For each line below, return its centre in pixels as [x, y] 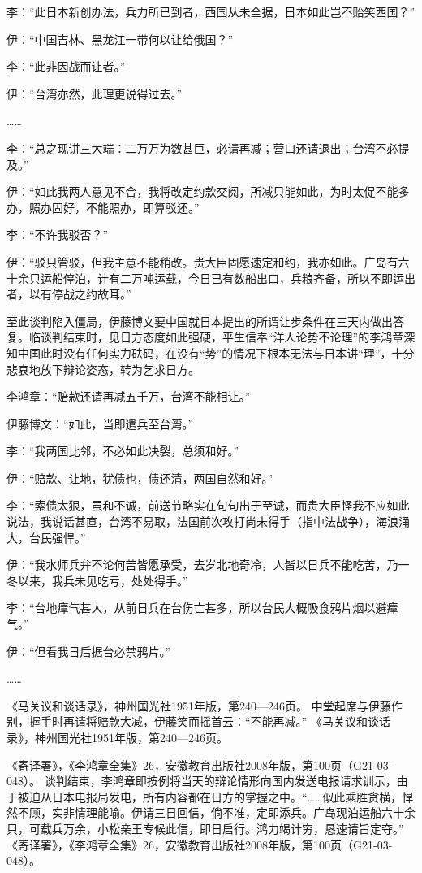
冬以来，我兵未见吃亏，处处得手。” [97, 580]
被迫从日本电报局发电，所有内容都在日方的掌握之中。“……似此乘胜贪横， [210, 796]
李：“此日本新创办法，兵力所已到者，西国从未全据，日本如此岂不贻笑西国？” [211, 11]
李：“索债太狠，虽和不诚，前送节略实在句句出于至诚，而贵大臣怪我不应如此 [208, 505]
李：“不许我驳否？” [58, 235]
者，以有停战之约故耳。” [69, 294]
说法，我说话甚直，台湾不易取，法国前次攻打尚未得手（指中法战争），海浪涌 [208, 521]
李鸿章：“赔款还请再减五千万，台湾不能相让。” [129, 396]
